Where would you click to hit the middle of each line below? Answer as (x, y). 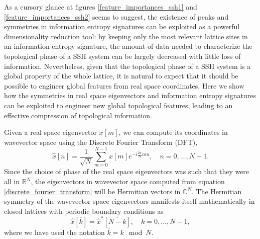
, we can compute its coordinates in (173, 132)
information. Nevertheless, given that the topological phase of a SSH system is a (127, 66)
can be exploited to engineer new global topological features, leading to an (118, 105)
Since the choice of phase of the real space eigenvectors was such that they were (127, 171)
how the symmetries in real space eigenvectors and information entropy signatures (130, 95)
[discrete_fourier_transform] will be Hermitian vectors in (92, 191)
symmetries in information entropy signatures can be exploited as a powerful (122, 26)
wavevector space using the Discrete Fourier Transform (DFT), (101, 142)
